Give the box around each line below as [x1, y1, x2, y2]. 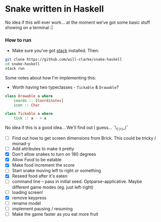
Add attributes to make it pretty [12, 146, 74, 152]
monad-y [12, 141, 30, 146]
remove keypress [12, 195, 47, 201]
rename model [12, 200, 41, 206]
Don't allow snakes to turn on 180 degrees [12, 151, 96, 157]
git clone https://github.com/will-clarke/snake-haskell [5, 57, 122, 62]
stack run [5, 66, 25, 71]
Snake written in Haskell [5, 3, 104, 15]
